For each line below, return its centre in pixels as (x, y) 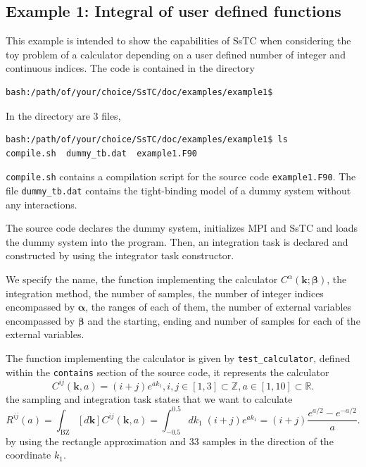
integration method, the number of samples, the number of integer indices (165, 293)
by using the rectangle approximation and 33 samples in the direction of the (170, 441)
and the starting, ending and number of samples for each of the (224, 320)
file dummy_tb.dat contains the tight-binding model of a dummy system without (178, 191)
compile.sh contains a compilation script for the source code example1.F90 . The (181, 176)
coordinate (29, 455)
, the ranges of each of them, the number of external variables (219, 307)
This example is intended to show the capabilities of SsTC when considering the (178, 41)
